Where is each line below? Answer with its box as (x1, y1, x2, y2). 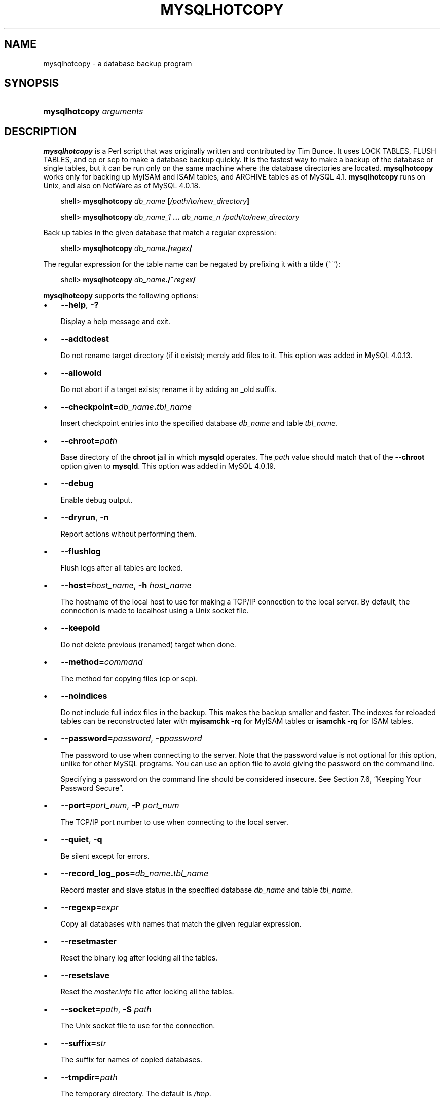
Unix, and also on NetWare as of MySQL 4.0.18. (43, 181, 200, 190)
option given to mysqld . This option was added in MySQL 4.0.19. (60, 461, 276, 471)
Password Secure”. (60, 784, 124, 793)
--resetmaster (61, 936, 117, 947)
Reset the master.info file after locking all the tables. (60, 987, 234, 997)
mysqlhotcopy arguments (43, 106, 143, 117)
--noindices (61, 691, 107, 701)
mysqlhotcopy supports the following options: (43, 291, 199, 300)
